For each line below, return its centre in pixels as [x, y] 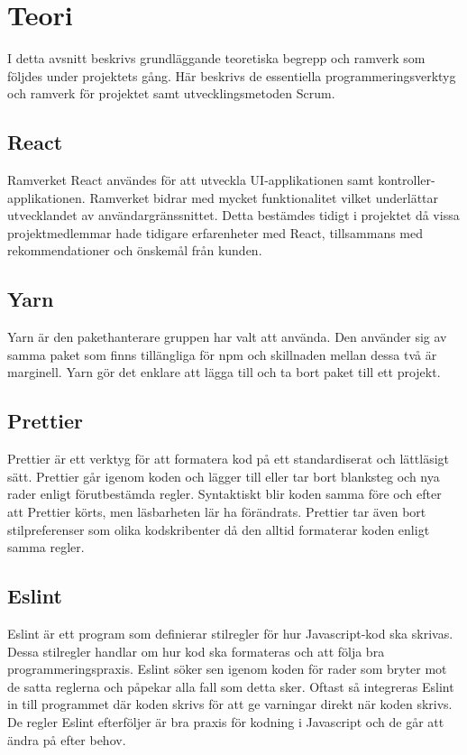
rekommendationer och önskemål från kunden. [135, 250]
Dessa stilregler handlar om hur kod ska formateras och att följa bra [196, 651]
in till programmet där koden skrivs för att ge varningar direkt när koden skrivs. [230, 704]
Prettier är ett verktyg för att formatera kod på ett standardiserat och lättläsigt [229, 459]
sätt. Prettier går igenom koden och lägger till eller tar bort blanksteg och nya [224, 476]
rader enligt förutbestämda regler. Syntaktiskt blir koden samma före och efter [224, 494]
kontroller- [407, 180]
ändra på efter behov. [67, 739]
